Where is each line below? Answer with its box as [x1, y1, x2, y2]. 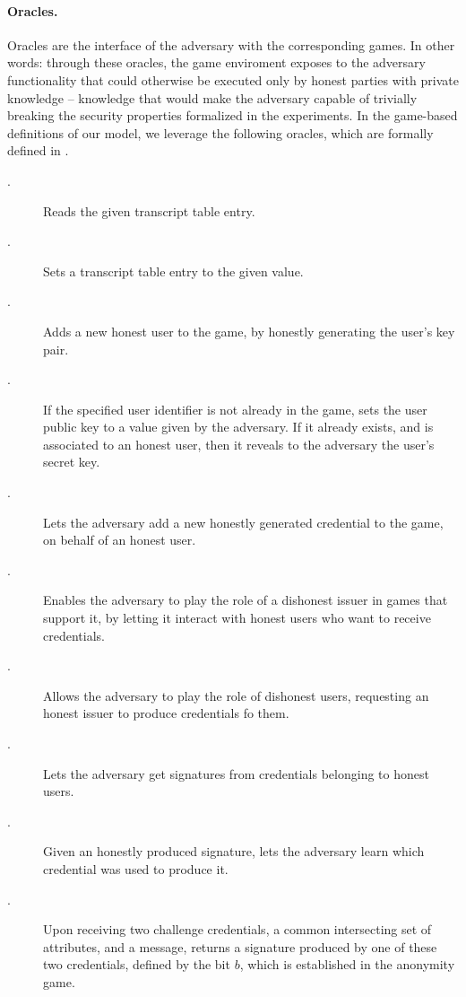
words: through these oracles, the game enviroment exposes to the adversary [7, 53, 426, 72]
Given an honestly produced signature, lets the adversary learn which [43, 842, 425, 861]
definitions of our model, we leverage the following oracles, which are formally [7, 123, 434, 142]
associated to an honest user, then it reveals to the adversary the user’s [43, 434, 435, 453]
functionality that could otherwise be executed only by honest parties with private [7, 70, 459, 89]
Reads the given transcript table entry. [43, 201, 255, 220]
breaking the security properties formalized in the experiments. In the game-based [7, 106, 458, 125]
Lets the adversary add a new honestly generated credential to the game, [43, 512, 444, 531]
